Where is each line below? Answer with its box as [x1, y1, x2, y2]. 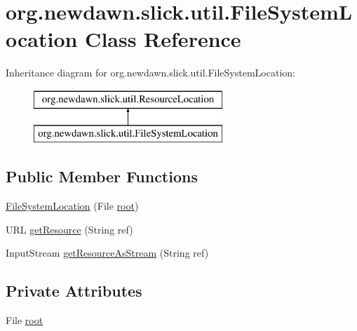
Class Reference [85, 25, 241, 53]
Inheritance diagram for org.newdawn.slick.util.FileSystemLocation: [6, 65, 295, 80]
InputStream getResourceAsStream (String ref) [6, 245, 209, 260]
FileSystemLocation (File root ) [6, 198, 139, 213]
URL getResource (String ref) [6, 222, 133, 236]
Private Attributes [6, 280, 142, 302]
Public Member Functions [6, 165, 198, 187]
